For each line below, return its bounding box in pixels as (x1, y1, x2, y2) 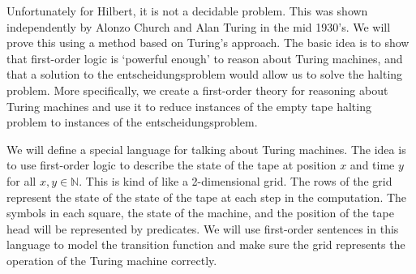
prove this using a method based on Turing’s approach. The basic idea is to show (6, 34, 410, 51)
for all (6, 172, 36, 189)
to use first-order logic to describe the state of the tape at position (6, 156, 337, 173)
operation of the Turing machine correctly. (6, 251, 217, 268)
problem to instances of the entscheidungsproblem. (6, 113, 258, 131)
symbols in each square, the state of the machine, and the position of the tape (6, 204, 394, 221)
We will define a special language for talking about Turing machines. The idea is (6, 140, 406, 157)
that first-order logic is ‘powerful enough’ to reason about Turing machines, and (6, 49, 403, 66)
